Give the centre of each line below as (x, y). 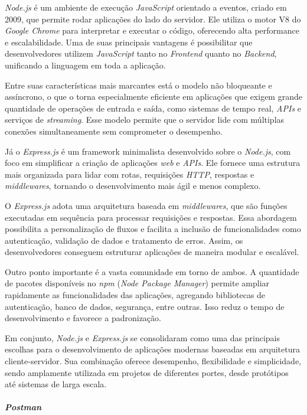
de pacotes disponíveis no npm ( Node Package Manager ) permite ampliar (137, 283)
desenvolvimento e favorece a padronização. (83, 318)
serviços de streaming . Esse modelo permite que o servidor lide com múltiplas (145, 120)
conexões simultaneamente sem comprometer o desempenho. (114, 131)
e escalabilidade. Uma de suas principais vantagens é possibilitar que (129, 42)
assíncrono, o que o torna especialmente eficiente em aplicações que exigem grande (153, 97)
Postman (23, 407)
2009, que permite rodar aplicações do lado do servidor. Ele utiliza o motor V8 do (153, 19)
